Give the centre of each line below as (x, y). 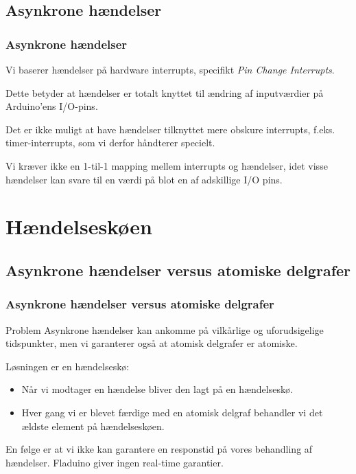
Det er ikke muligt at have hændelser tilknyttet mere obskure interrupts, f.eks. (170, 129)
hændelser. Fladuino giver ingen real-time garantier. (115, 462)
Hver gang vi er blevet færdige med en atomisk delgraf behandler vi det (172, 412)
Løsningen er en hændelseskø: (68, 366)
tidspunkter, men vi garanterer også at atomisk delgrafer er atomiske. (152, 343)
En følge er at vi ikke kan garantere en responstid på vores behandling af (159, 449)
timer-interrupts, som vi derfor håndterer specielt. (110, 143)
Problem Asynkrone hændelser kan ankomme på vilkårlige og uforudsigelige (165, 329)
